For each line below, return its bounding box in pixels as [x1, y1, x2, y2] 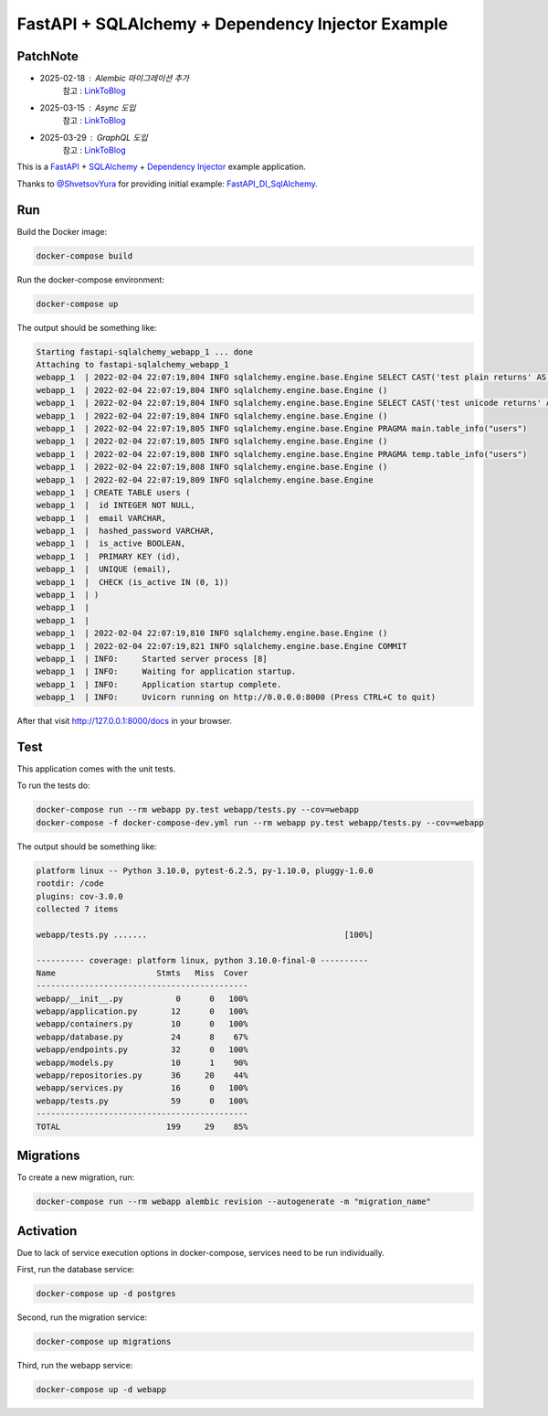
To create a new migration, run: [16, 1172, 135, 1183]
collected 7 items [36, 903, 119, 914]
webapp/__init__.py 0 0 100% [36, 993, 248, 1004]
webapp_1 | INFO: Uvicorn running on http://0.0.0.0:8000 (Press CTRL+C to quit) [36, 692, 437, 703]
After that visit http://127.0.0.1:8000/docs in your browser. [16, 716, 233, 727]
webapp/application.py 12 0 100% [36, 1006, 248, 1017]
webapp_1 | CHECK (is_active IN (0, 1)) [36, 577, 229, 587]
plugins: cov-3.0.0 [36, 891, 123, 901]
